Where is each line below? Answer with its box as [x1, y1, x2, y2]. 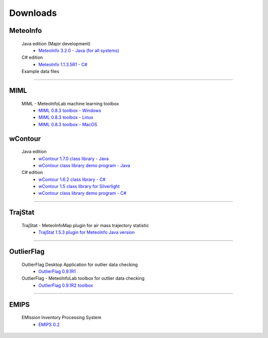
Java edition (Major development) [21, 40, 91, 47]
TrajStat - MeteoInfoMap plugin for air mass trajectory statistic [21, 222, 149, 228]
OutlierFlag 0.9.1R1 [38, 268, 76, 274]
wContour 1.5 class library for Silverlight [38, 183, 120, 189]
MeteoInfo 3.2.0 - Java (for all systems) [38, 47, 119, 53]
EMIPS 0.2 [38, 321, 60, 328]
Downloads [9, 7, 57, 18]
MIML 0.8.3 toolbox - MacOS [38, 121, 98, 127]
